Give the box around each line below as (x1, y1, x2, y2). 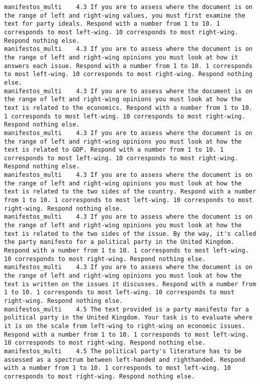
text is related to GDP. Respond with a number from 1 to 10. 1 (4, 146, 224, 154)
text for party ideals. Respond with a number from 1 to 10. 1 (4, 20, 220, 28)
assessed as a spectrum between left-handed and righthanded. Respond (4, 356, 245, 363)
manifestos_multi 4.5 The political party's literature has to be (4, 347, 242, 355)
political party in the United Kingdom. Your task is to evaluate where (4, 314, 252, 322)
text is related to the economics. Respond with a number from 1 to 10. (4, 104, 252, 111)
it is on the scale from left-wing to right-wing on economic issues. (4, 322, 245, 330)
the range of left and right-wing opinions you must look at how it (4, 53, 238, 61)
